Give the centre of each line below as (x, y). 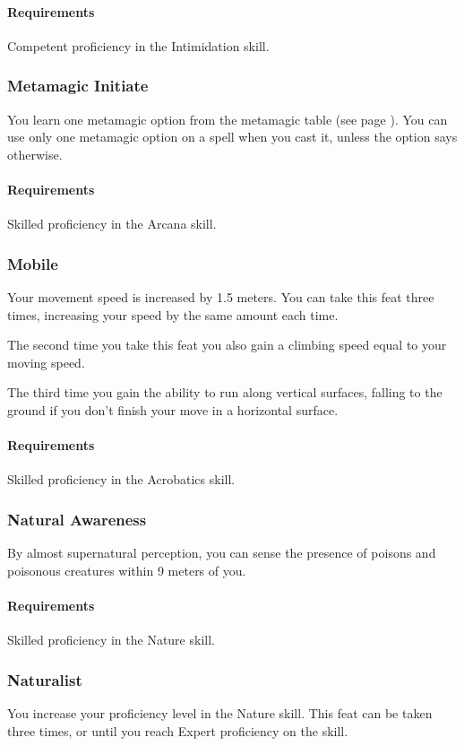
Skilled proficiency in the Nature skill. (111, 640)
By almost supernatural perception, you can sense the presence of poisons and (222, 553)
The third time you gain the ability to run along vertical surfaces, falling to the (225, 392)
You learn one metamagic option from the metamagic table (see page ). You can (228, 119)
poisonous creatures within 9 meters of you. (127, 570)
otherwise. (35, 154)
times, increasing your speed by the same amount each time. (173, 314)
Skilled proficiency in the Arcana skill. (112, 224)
